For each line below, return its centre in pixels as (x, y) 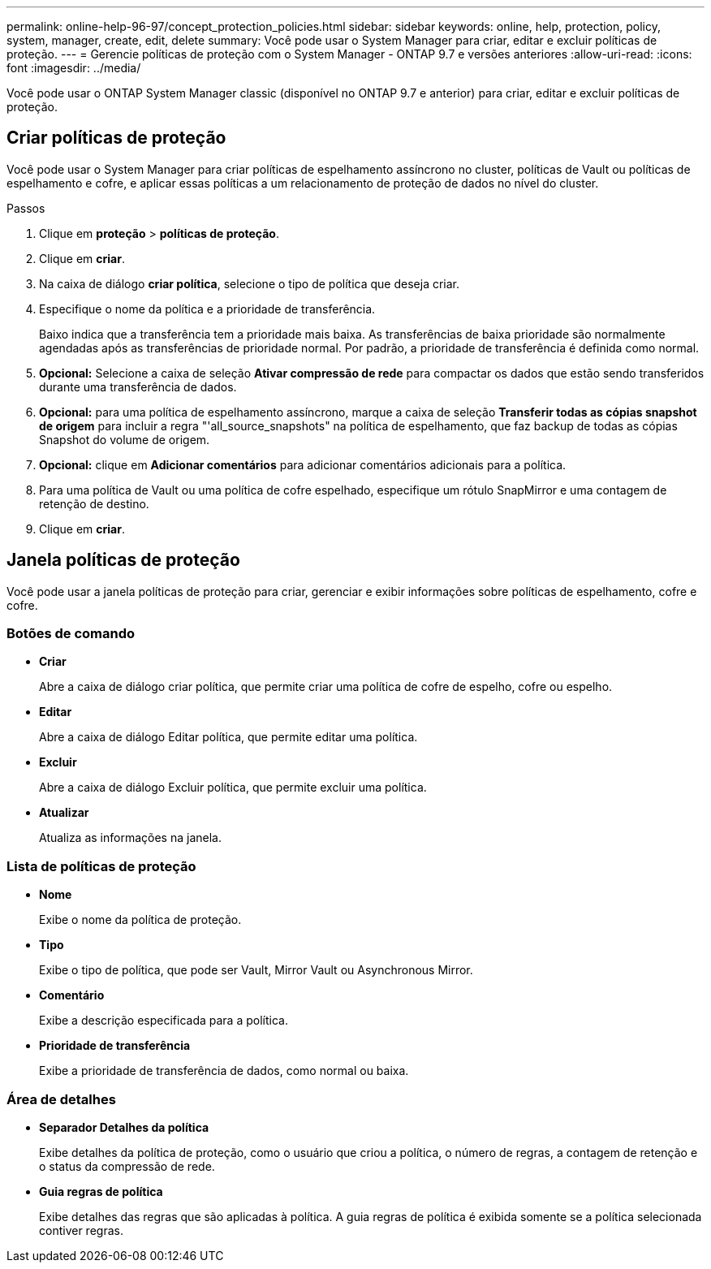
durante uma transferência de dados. (138, 386)
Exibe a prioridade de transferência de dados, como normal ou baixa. (224, 1071)
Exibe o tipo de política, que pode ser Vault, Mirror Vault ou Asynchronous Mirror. (256, 970)
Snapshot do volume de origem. (125, 439)
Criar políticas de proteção (116, 138)
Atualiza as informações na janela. (130, 838)
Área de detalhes (61, 1099)
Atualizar (64, 813)
